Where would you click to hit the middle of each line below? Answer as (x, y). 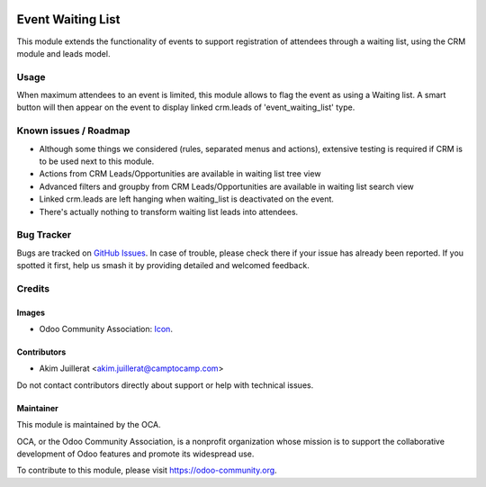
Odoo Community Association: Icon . (106, 329)
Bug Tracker (44, 235)
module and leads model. (63, 53)
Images (31, 312)
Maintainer (37, 408)
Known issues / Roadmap (73, 131)
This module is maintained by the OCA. (89, 425)
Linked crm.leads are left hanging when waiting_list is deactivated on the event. (187, 199)
